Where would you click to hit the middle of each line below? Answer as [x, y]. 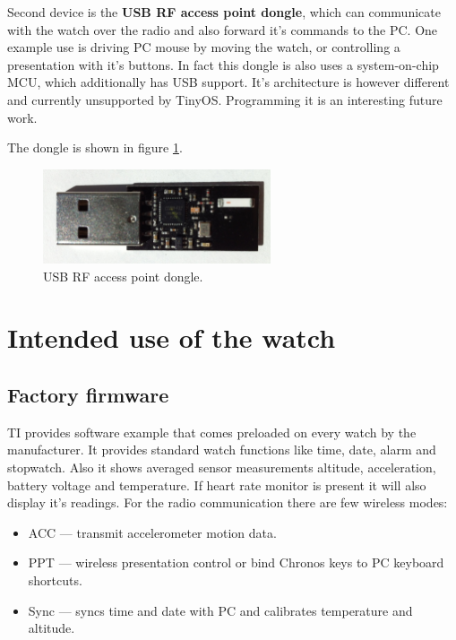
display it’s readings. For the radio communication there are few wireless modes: [228, 502]
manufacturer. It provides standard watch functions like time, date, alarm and [222, 450]
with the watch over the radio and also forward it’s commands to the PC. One [223, 29]
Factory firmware [88, 395]
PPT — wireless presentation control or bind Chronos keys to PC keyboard [236, 562]
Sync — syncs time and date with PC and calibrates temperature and [220, 610]
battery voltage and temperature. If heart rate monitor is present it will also [217, 484]
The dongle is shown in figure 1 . [95, 147]
